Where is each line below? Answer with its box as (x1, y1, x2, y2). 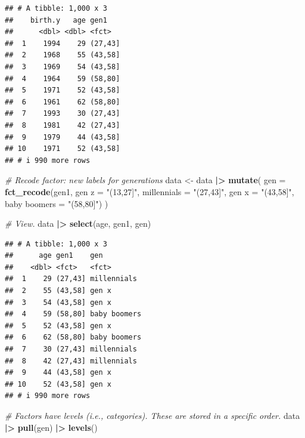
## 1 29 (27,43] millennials (5, 274, 137, 283)
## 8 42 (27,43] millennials (5, 356, 137, 365)
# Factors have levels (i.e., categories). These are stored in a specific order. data (5, 409, 300, 421)
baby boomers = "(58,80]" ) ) (5, 197, 108, 209)
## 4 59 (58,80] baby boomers (5, 310, 142, 319)
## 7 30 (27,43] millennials (5, 345, 137, 354)
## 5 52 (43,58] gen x (5, 321, 111, 330)
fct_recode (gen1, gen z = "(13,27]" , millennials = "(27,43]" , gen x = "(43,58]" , (5, 185, 294, 198)
